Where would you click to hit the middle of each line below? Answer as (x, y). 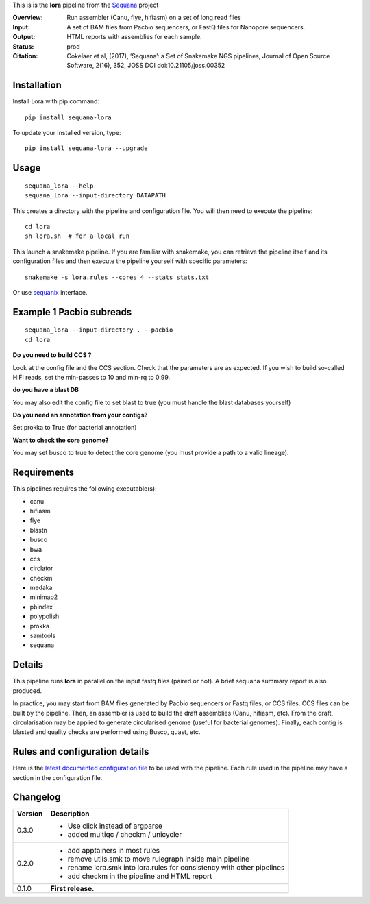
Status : (23, 46)
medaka (41, 588)
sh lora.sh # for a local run (77, 236)
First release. (72, 889)
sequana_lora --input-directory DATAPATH (95, 196)
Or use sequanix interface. (50, 292)
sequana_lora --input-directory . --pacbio (99, 330)
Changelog (37, 797)
